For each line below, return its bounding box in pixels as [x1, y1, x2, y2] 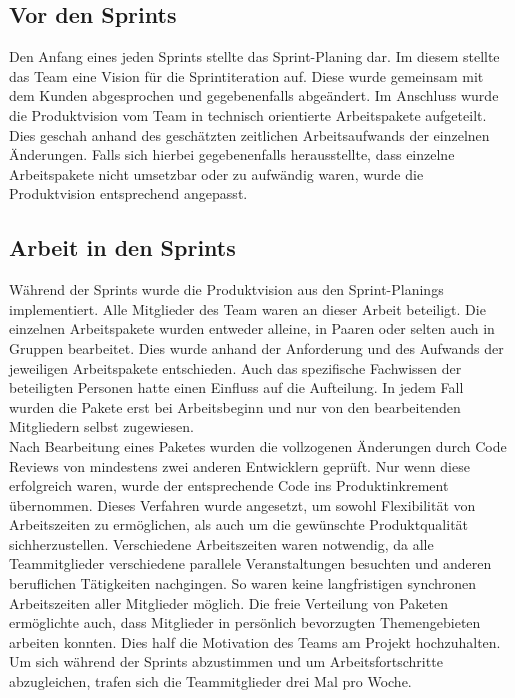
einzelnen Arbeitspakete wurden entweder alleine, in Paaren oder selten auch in [9, 318, 495, 339]
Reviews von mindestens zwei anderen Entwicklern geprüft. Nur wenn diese [9, 455, 470, 476]
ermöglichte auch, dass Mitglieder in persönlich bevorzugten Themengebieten [9, 612, 481, 633]
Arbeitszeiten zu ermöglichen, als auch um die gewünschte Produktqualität [9, 514, 469, 535]
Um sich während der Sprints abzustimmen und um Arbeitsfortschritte [9, 651, 443, 672]
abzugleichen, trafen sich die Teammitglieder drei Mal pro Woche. [9, 671, 412, 692]
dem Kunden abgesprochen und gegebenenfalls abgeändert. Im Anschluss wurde [9, 85, 499, 106]
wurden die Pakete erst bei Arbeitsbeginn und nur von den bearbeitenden [9, 396, 461, 417]
